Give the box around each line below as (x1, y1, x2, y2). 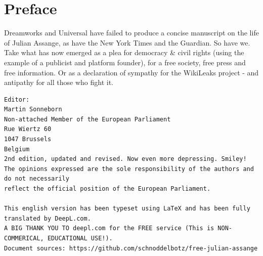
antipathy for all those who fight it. (4, 77, 113, 88)
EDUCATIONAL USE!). (47, 235, 113, 242)
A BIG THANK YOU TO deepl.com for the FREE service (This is (4, 225, 214, 232)
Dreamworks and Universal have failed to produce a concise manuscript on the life (4, 27, 259, 38)
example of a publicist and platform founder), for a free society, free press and (4, 57, 246, 67)
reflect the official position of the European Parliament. (4, 185, 211, 193)
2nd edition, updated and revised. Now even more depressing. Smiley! (4, 155, 247, 163)
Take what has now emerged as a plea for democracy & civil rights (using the (4, 47, 244, 58)
